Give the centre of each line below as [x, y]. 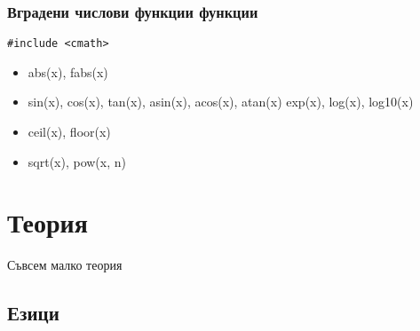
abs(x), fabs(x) [68, 71]
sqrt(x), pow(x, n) [77, 161]
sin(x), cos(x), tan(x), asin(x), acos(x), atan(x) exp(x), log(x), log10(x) [221, 102]
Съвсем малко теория [65, 265]
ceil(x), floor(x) [69, 132]
